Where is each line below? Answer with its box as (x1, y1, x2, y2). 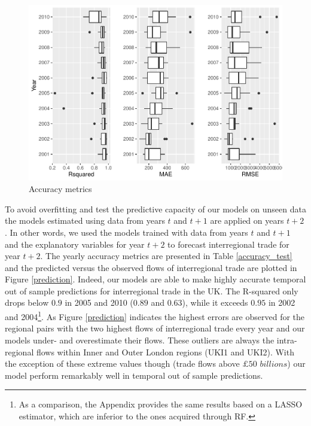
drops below (5, 296, 49, 309)
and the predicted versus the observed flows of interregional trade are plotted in (5, 261, 297, 273)
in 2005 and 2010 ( (65, 296, 133, 309)
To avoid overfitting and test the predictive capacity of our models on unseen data (5, 202, 306, 215)
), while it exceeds (182, 296, 248, 309)
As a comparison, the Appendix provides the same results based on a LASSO (19, 398, 303, 410)
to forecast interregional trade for (167, 238, 289, 250)
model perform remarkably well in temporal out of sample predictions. (5, 369, 263, 381)
